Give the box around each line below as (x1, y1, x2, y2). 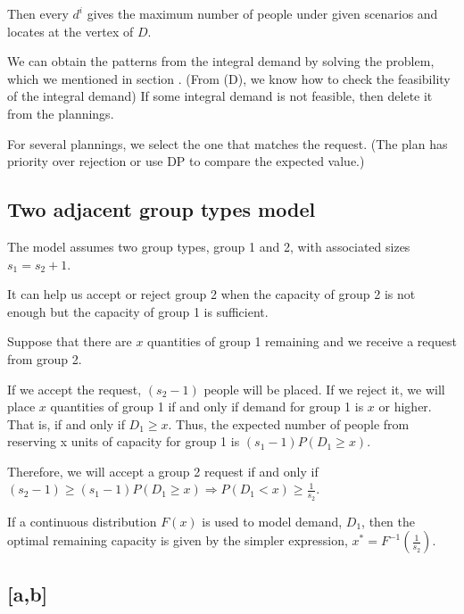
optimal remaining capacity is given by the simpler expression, (7, 531, 348, 550)
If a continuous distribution (7, 511, 157, 530)
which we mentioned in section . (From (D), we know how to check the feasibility (7, 69, 451, 87)
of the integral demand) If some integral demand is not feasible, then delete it (7, 87, 433, 105)
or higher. (378, 397, 432, 416)
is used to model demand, (202, 511, 343, 530)
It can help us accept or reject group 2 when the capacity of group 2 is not (7, 285, 416, 303)
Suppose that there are (7, 332, 132, 351)
